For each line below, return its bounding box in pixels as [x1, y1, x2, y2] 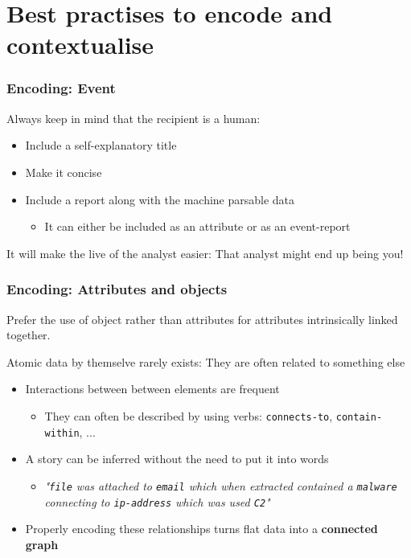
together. [6, 326, 51, 343]
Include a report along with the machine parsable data [25, 191, 295, 207]
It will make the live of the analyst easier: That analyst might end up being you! [6, 244, 404, 261]
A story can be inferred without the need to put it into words [25, 450, 329, 467]
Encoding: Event [6, 78, 116, 98]
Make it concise [25, 163, 102, 180]
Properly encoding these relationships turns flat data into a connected [25, 520, 378, 537]
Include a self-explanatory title [25, 137, 177, 154]
